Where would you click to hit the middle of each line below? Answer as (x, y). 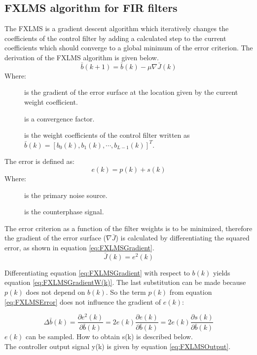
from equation (191, 292)
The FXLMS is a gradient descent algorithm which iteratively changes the (117, 28)
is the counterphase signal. (64, 212)
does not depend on (55, 292)
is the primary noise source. (66, 195)
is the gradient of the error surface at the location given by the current (131, 92)
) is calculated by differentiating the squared (183, 238)
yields (221, 272)
